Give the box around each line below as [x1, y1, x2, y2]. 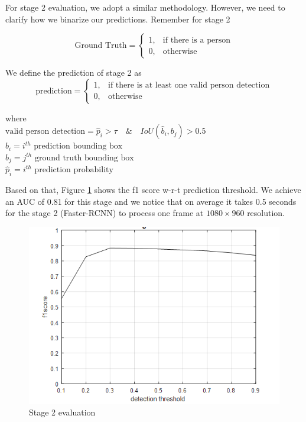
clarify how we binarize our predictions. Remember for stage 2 [5, 12, 230, 25]
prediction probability [34, 166, 113, 175]
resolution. [247, 207, 285, 219]
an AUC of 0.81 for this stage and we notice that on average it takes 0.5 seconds [5, 195, 297, 207]
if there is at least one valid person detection [108, 81, 270, 90]
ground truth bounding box [34, 153, 134, 162]
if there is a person [162, 36, 230, 44]
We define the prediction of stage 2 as [5, 66, 142, 79]
